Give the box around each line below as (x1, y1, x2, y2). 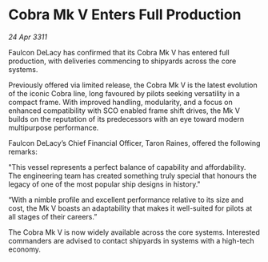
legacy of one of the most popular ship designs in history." (8, 179, 202, 189)
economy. (8, 244, 42, 254)
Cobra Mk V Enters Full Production (8, 6, 242, 24)
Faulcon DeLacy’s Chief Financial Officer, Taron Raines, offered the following (8, 138, 261, 147)
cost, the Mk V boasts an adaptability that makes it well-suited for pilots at (8, 203, 253, 213)
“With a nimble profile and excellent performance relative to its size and (8, 195, 244, 204)
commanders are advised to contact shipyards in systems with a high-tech (8, 236, 254, 245)
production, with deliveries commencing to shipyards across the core (8, 56, 237, 66)
